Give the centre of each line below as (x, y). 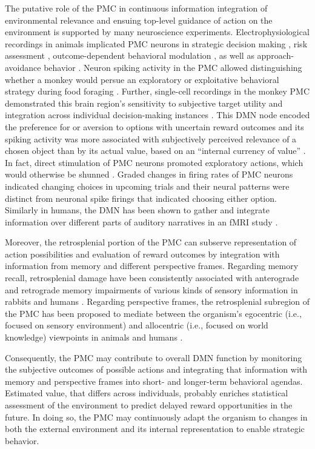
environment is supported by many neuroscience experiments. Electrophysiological (157, 32)
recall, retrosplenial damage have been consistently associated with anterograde (152, 278)
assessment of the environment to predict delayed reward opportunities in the (149, 405)
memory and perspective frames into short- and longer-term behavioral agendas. (154, 381)
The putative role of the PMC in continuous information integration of (136, 8)
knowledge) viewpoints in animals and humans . (94, 337)
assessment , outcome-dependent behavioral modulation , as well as (130, 55)
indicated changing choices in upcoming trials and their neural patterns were (147, 186)
